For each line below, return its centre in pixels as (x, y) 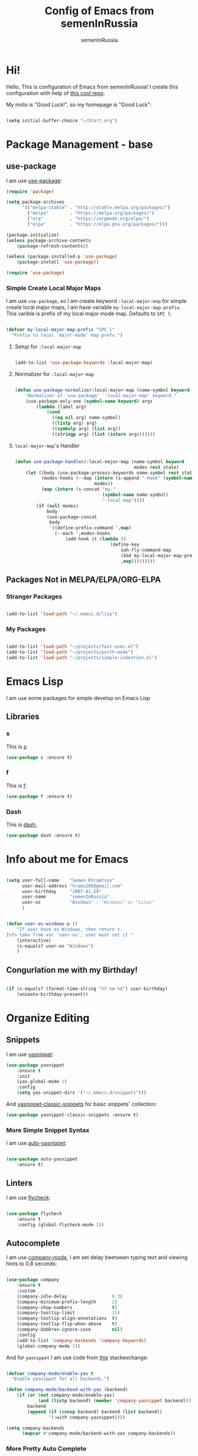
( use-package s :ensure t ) (39, 757)
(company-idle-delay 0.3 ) (70, 1296)
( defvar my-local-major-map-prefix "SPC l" (61, 330)
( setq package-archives (35, 202)
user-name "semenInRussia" (66, 897)
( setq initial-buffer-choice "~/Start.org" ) (62, 121)
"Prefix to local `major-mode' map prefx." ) (67, 335)
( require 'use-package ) (35, 273)
